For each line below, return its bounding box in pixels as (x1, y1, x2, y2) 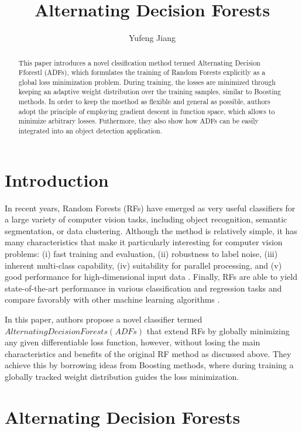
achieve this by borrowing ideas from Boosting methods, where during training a (5, 359, 294, 371)
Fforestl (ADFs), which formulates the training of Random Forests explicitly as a (18, 67, 266, 77)
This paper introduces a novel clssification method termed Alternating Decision (18, 57, 260, 67)
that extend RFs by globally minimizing (146, 324, 290, 337)
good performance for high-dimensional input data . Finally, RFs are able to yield (5, 270, 297, 283)
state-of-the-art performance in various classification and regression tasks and (5, 282, 282, 294)
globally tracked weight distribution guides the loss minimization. (5, 371, 239, 383)
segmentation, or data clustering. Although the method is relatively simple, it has (5, 224, 297, 236)
